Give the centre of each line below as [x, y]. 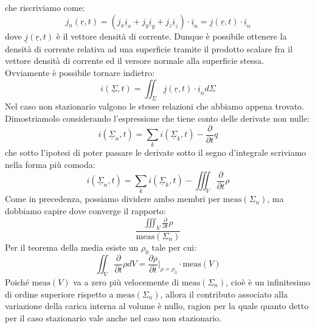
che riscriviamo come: [45, 7]
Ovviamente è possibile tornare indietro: [80, 72]
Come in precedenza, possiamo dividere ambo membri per [113, 199]
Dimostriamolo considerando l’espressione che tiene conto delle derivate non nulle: [157, 118]
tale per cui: [174, 247]
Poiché [17, 281]
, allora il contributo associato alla [224, 294]
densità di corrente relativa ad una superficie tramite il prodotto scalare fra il [149, 48]
